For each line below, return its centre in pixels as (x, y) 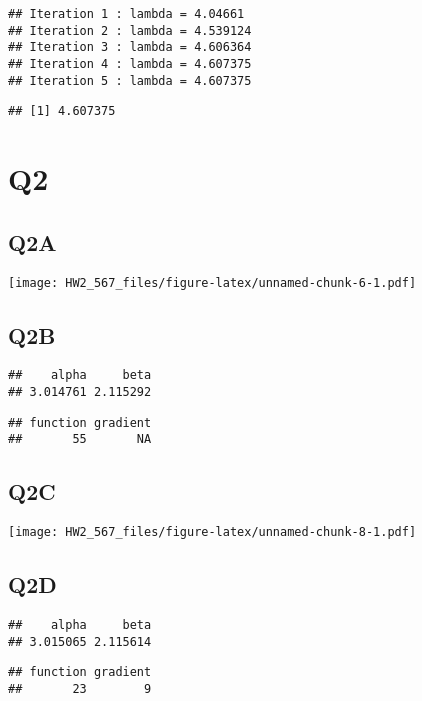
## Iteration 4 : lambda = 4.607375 (130, 63)
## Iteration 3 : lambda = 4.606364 (130, 47)
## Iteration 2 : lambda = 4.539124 (130, 30)
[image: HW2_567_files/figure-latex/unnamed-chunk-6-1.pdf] (212, 282)
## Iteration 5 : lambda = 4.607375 (130, 80)
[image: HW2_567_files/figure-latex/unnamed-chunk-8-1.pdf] (212, 532)
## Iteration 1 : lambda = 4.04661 (126, 14)
